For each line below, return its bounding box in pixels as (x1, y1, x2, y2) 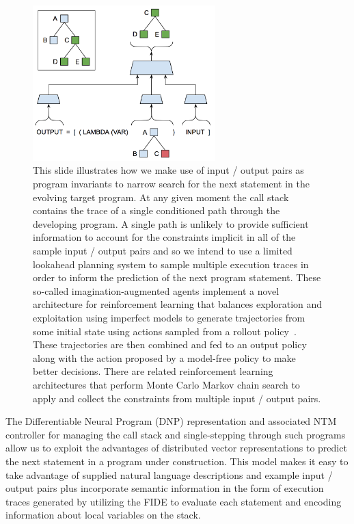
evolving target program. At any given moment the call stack (33, 189, 289, 204)
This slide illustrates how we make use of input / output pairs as (33, 163, 304, 177)
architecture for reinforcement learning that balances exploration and (33, 297, 323, 311)
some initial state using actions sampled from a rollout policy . (33, 324, 297, 338)
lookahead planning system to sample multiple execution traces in (33, 257, 309, 271)
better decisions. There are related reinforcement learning (33, 364, 273, 378)
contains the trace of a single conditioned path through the (33, 203, 280, 218)
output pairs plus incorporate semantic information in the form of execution (5, 481, 324, 495)
